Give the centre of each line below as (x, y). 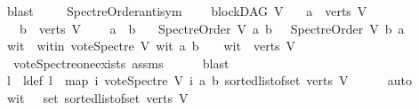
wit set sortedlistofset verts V (97, 97)
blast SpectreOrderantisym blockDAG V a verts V (187, 11)
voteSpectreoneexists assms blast (121, 63)
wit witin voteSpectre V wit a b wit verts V (151, 46)
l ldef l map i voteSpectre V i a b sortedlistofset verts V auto (209, 80)
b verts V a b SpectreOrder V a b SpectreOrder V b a (212, 28)
